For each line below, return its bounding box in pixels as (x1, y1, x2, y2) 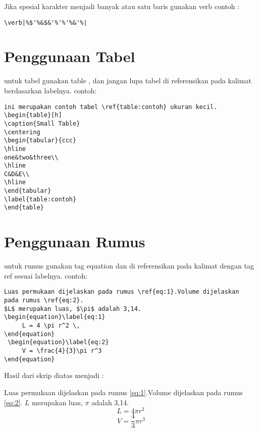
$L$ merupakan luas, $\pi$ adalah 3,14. (4, 305, 142, 312)
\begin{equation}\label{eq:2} (8, 339, 109, 346)
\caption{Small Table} (4, 120, 80, 127)
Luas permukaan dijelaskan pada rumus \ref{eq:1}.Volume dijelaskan (4, 288, 239, 296)
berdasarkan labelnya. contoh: (4, 85, 97, 95)
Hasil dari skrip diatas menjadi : (4, 370, 104, 381)
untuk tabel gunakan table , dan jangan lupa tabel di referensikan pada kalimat (4, 75, 251, 86)
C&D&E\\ (4, 170, 30, 178)
